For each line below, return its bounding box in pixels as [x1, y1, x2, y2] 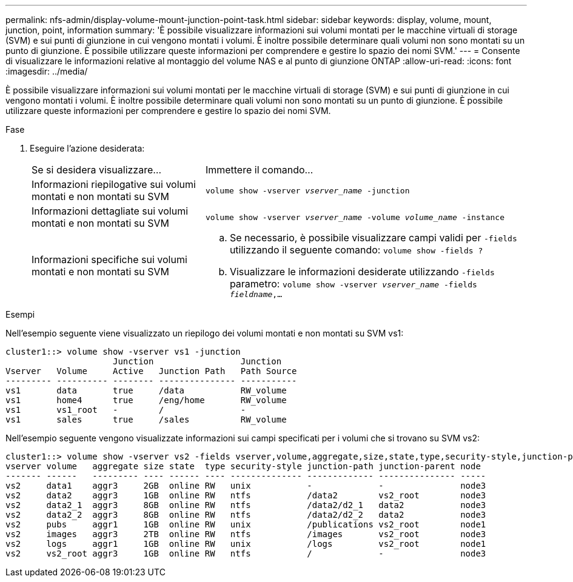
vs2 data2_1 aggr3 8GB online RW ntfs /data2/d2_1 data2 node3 [5, 500, 486, 510]
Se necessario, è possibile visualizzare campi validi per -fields [229, 232, 517, 244]
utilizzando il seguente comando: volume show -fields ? [229, 244, 483, 256]
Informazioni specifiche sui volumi [32, 253, 187, 266]
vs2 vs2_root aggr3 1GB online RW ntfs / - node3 [5, 549, 486, 558]
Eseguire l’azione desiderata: [30, 143, 145, 153]
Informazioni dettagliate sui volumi [32, 205, 189, 217]
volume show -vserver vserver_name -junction [205, 186, 410, 195]
